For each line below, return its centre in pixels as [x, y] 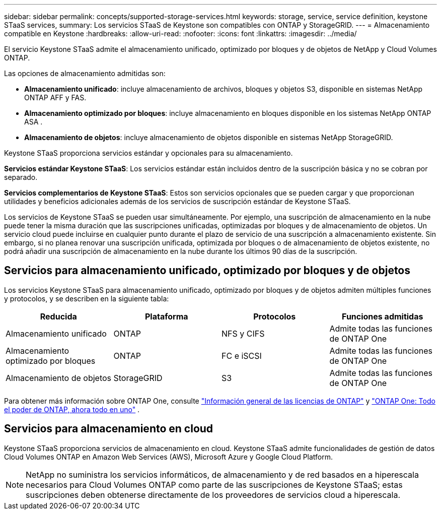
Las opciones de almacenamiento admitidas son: [85, 73]
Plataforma [166, 316]
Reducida [58, 316]
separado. [21, 177]
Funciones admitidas [383, 316]
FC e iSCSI [242, 356]
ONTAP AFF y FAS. [55, 98]
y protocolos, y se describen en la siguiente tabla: [87, 298]
